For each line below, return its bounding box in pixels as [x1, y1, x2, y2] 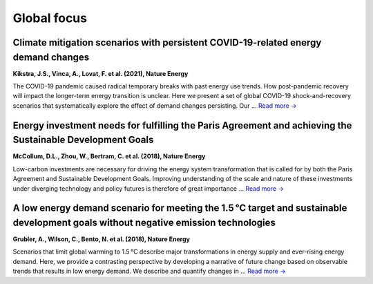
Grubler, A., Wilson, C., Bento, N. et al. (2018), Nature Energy [12, 235, 190, 243]
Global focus [12, 10, 88, 26]
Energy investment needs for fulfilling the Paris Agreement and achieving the [12, 120, 352, 131]
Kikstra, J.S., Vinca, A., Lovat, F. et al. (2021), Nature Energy [12, 69, 189, 77]
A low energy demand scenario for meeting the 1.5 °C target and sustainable [12, 202, 347, 214]
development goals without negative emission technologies [12, 216, 276, 228]
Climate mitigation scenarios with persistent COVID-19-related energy [12, 37, 322, 48]
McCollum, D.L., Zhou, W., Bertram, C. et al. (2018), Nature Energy [12, 152, 206, 160]
